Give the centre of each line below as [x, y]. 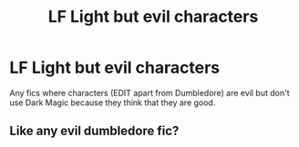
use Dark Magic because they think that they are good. [113, 103]
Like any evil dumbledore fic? [94, 131]
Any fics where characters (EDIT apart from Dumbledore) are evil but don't [149, 93]
